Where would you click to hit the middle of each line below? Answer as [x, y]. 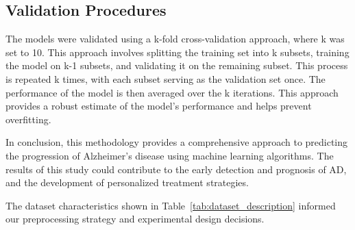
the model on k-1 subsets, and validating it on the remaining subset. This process [177, 65]
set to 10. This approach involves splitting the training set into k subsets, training [177, 52]
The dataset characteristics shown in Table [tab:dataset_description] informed [171, 205]
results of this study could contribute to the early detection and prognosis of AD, [176, 169]
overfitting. [28, 119]
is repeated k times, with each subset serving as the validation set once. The [166, 78]
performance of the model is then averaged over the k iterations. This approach [172, 92]
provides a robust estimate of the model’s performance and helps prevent [159, 106]
